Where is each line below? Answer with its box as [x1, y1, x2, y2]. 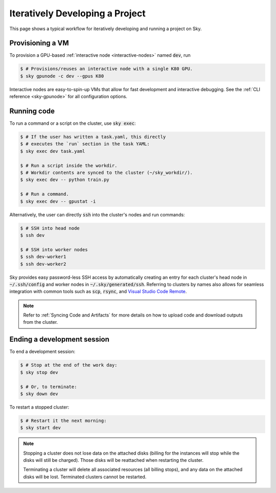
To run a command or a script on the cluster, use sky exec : [9, 120, 136, 126]
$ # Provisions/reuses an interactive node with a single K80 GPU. [20, 66, 193, 72]
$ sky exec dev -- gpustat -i [20, 198, 96, 204]
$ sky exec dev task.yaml [20, 148, 85, 154]
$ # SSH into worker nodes [20, 246, 88, 253]
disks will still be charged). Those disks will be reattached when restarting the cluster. [23, 457, 204, 463]
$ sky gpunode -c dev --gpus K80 [20, 73, 104, 79]
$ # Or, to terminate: [20, 384, 77, 390]
